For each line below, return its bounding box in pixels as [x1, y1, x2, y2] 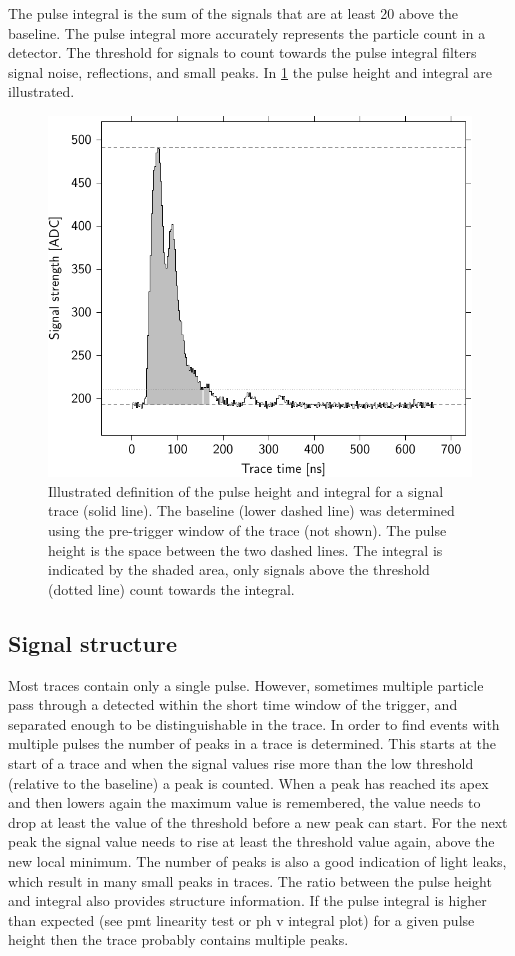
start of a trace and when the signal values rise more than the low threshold [8, 753, 474, 774]
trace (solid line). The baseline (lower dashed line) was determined [48, 500, 455, 521]
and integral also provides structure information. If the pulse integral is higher [8, 890, 487, 911]
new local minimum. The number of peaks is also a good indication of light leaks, [8, 850, 507, 871]
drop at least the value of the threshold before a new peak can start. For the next [8, 811, 508, 832]
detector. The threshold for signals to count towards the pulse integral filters [8, 42, 477, 63]
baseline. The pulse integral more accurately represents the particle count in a [8, 22, 486, 43]
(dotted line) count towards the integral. [48, 578, 295, 599]
